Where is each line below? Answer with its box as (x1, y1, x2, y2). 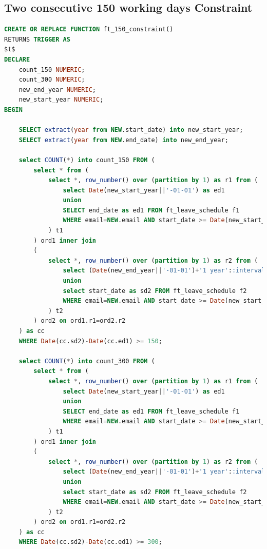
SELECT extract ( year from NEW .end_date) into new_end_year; (18, 136, 228, 144)
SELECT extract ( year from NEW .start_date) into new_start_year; (18, 126, 243, 134)
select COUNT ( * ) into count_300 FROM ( (18, 357, 155, 365)
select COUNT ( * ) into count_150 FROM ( (18, 156, 155, 164)
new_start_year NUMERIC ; (18, 96, 104, 104)
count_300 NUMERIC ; (18, 76, 85, 84)
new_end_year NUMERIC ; (18, 86, 96, 93)
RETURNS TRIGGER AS (4, 35, 70, 43)
